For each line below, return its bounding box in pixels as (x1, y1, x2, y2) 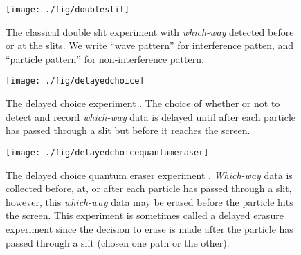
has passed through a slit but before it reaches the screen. (6, 123, 250, 138)
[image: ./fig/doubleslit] (6, 5, 129, 15)
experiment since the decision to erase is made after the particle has (6, 221, 293, 236)
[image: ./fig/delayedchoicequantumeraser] (6, 147, 209, 158)
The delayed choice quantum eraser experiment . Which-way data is (6, 167, 293, 182)
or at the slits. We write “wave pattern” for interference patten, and (6, 38, 294, 53)
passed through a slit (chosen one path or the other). (6, 235, 230, 249)
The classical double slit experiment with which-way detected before (6, 24, 294, 39)
